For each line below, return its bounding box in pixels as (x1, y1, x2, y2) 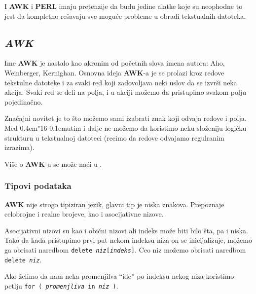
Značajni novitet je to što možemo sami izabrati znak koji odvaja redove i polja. (4, 113, 247, 123)
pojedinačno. (4, 96, 43, 107)
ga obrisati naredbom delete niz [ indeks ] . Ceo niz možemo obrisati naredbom (4, 244, 246, 255)
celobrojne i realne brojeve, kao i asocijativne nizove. (4, 209, 164, 219)
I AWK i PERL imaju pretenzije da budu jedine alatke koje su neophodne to (4, 1, 243, 11)
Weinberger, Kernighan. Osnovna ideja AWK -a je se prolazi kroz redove (4, 67, 224, 77)
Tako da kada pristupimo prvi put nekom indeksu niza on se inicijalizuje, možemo (4, 235, 252, 245)
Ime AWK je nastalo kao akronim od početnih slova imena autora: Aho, (4, 58, 225, 68)
